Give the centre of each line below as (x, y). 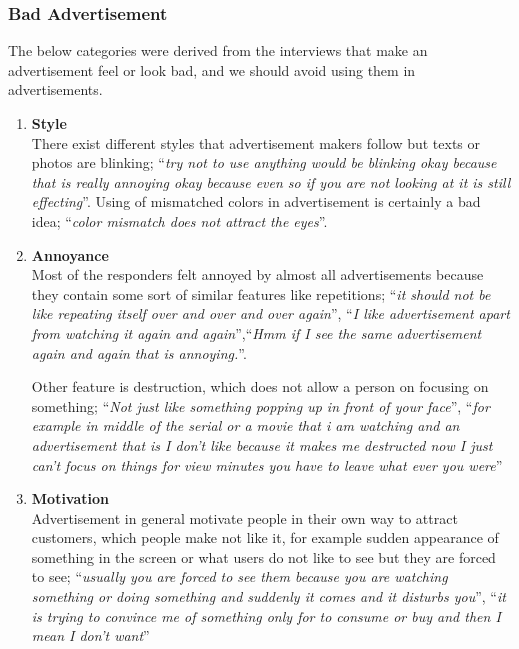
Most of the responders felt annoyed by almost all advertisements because (257, 274)
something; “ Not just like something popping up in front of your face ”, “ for (260, 405)
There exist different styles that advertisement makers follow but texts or (256, 142)
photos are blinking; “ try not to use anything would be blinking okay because (264, 162)
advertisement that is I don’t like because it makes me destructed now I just (262, 444)
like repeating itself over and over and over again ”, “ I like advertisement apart (270, 313)
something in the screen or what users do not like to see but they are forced (263, 556)
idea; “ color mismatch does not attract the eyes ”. (179, 220)
